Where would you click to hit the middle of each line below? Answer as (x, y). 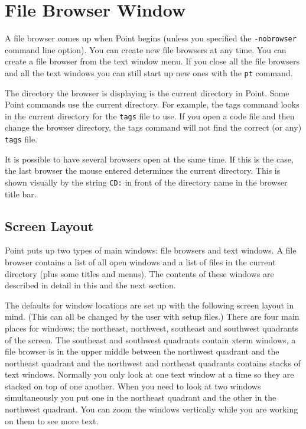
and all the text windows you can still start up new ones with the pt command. (149, 72)
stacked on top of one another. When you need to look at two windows (133, 386)
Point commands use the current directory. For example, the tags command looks (152, 104)
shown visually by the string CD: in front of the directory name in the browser (146, 182)
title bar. (21, 194)
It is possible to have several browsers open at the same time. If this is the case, (149, 159)
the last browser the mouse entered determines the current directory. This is (143, 170)
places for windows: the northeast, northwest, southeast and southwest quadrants (152, 328)
